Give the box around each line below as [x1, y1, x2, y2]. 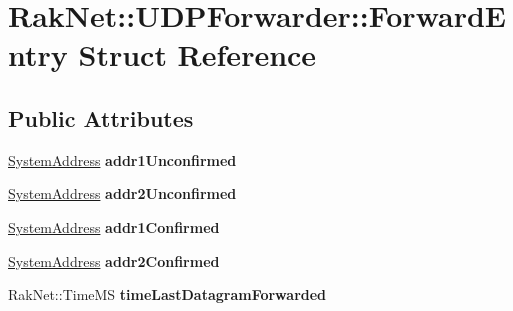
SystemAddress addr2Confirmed [8, 250, 220, 271]
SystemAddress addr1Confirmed [8, 216, 220, 237]
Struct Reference [78, 34, 317, 75]
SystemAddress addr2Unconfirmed [8, 183, 237, 204]
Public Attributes [8, 102, 194, 133]
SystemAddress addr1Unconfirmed [8, 149, 237, 170]
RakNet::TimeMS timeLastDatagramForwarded [8, 284, 327, 305]
